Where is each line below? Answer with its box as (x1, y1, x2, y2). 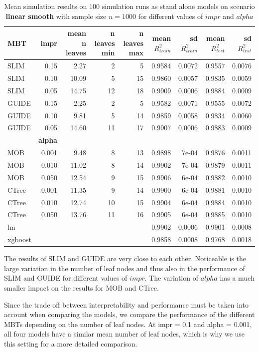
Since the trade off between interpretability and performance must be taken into (4, 299, 249, 310)
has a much (220, 273, 255, 283)
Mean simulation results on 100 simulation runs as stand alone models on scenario (4, 1, 255, 11)
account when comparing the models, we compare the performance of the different (4, 309, 255, 320)
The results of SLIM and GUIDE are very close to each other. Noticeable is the (4, 253, 247, 264)
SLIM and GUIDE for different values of (4, 273, 128, 283)
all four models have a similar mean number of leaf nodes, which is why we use (4, 329, 245, 339)
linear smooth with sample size (5, 10, 107, 21)
